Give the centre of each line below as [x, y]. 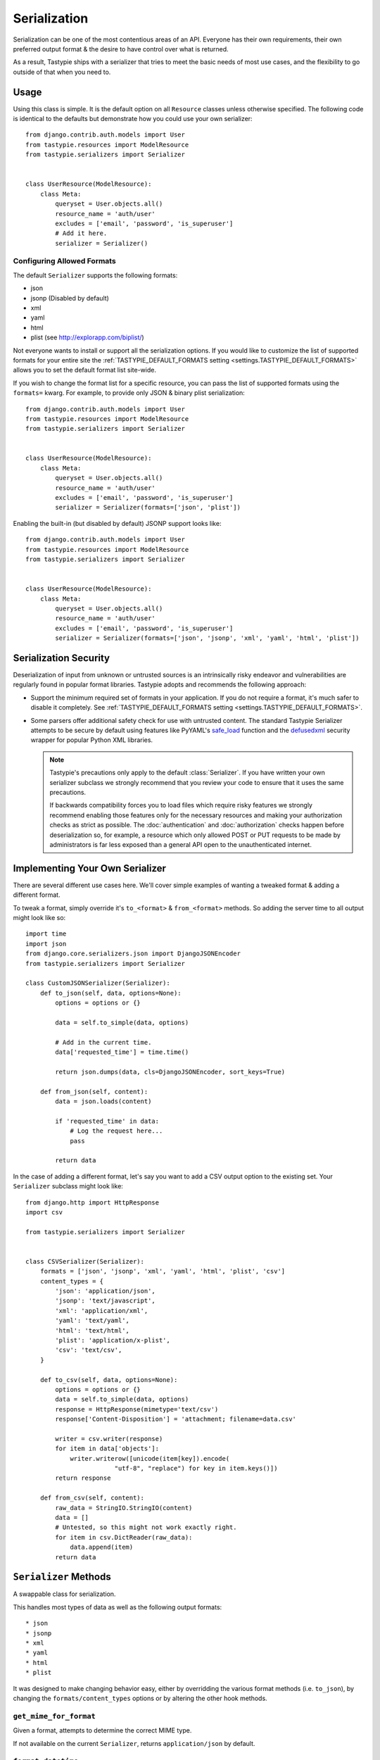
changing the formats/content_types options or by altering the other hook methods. [140, 1698]
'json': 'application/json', [106, 1291]
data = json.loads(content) [103, 1101]
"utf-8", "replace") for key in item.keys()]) [196, 1469]
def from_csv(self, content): [92, 1498]
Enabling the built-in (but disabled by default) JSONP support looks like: [117, 523]
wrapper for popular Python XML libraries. [92, 740]
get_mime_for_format [55, 1716]
